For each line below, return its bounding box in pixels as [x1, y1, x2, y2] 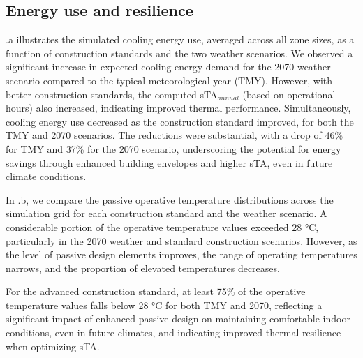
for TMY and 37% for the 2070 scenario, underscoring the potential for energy [6, 141, 341, 156]
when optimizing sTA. [6, 338, 100, 353]
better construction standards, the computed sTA [6, 87, 218, 101]
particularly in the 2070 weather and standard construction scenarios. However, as [6, 233, 357, 248]
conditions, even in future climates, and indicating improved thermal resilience [6, 325, 341, 340]
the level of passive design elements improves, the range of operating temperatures [6, 247, 357, 262]
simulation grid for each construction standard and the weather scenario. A [6, 206, 327, 221]
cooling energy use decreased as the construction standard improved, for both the [6, 114, 354, 128]
